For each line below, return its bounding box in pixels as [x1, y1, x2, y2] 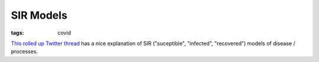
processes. [11, 48, 38, 55]
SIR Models [11, 9, 68, 22]
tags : [11, 29, 24, 36]
